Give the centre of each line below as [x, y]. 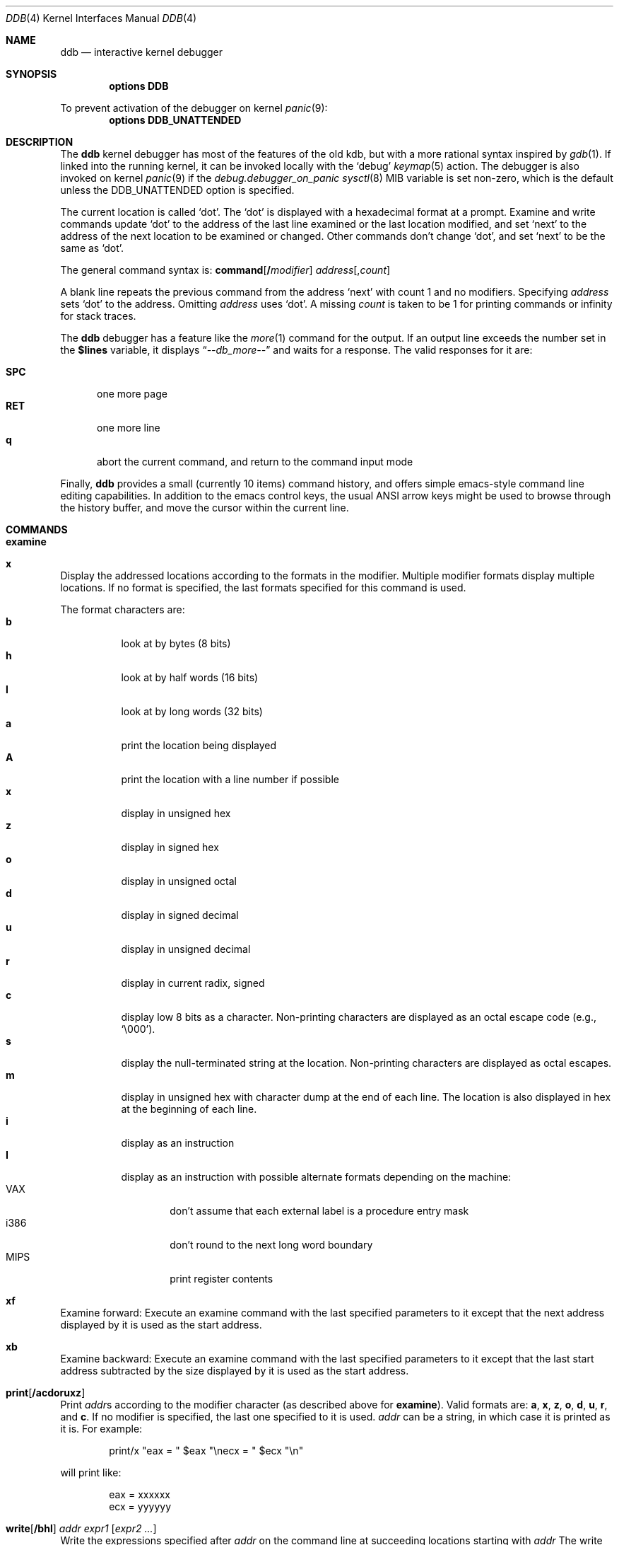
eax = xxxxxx [140, 1494]
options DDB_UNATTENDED [175, 120]
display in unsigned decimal [186, 949]
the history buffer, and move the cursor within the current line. [205, 508]
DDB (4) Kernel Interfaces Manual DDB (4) [101, 18]
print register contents [222, 1279]
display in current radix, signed [193, 983]
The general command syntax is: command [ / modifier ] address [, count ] [225, 270]
